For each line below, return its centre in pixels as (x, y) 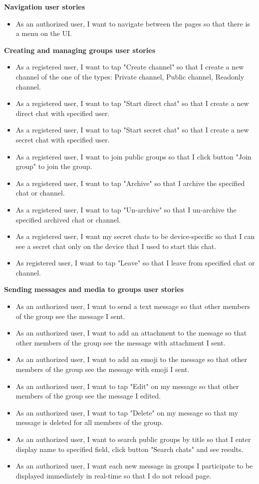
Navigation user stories (45, 6)
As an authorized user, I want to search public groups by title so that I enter (133, 439)
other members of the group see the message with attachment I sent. (121, 342)
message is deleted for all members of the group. (89, 422)
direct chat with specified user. (63, 113)
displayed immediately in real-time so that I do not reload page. (114, 475)
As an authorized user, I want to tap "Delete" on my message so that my (127, 412)
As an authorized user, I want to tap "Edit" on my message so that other (127, 386)
